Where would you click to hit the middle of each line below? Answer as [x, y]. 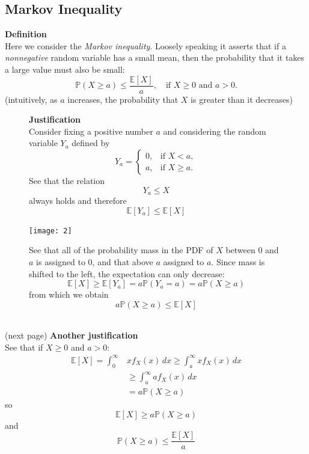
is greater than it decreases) [242, 99]
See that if [24, 347]
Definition [26, 34]
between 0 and [252, 250]
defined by [91, 143]
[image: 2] [50, 231]
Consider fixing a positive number [91, 131]
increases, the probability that [123, 99]
